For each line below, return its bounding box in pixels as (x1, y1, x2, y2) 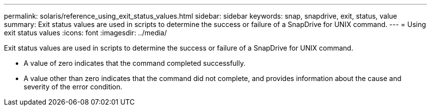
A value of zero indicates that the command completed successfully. (24, 59, 246, 67)
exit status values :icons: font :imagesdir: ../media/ (4, 28, 167, 37)
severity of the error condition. (24, 82, 123, 91)
